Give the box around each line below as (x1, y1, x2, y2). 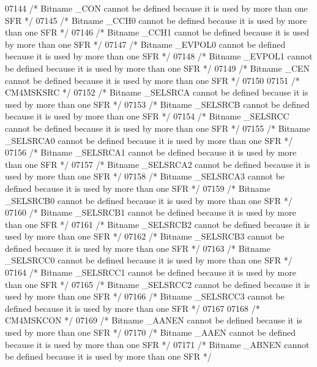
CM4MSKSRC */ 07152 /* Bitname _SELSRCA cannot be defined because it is (5, 86, 308, 99)
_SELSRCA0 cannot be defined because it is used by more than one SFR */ (5, 134, 293, 146)
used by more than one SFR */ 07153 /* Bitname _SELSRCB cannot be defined (5, 97, 310, 110)
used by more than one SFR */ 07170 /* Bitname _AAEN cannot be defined (5, 326, 296, 339)
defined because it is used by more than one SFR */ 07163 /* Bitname (5, 241, 270, 254)
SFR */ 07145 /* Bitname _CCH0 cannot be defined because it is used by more (5, 13, 307, 26)
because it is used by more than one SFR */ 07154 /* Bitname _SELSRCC (5, 110, 289, 123)
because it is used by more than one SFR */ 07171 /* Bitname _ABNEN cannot (5, 338, 310, 350)
